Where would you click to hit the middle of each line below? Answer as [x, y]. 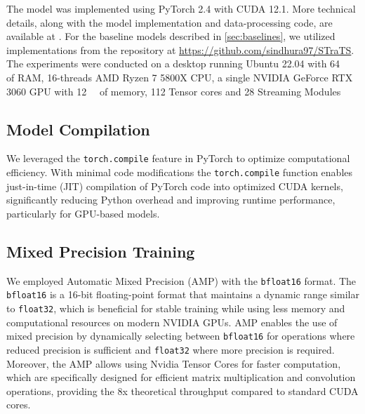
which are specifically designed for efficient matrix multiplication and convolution [181, 377]
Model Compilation [78, 129]
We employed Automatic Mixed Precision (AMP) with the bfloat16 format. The [181, 280]
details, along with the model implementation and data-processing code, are [170, 22]
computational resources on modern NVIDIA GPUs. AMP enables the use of [172, 322]
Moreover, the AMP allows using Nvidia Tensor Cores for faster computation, [174, 363]
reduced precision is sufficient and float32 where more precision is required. [171, 349]
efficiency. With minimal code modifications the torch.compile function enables [180, 172]
